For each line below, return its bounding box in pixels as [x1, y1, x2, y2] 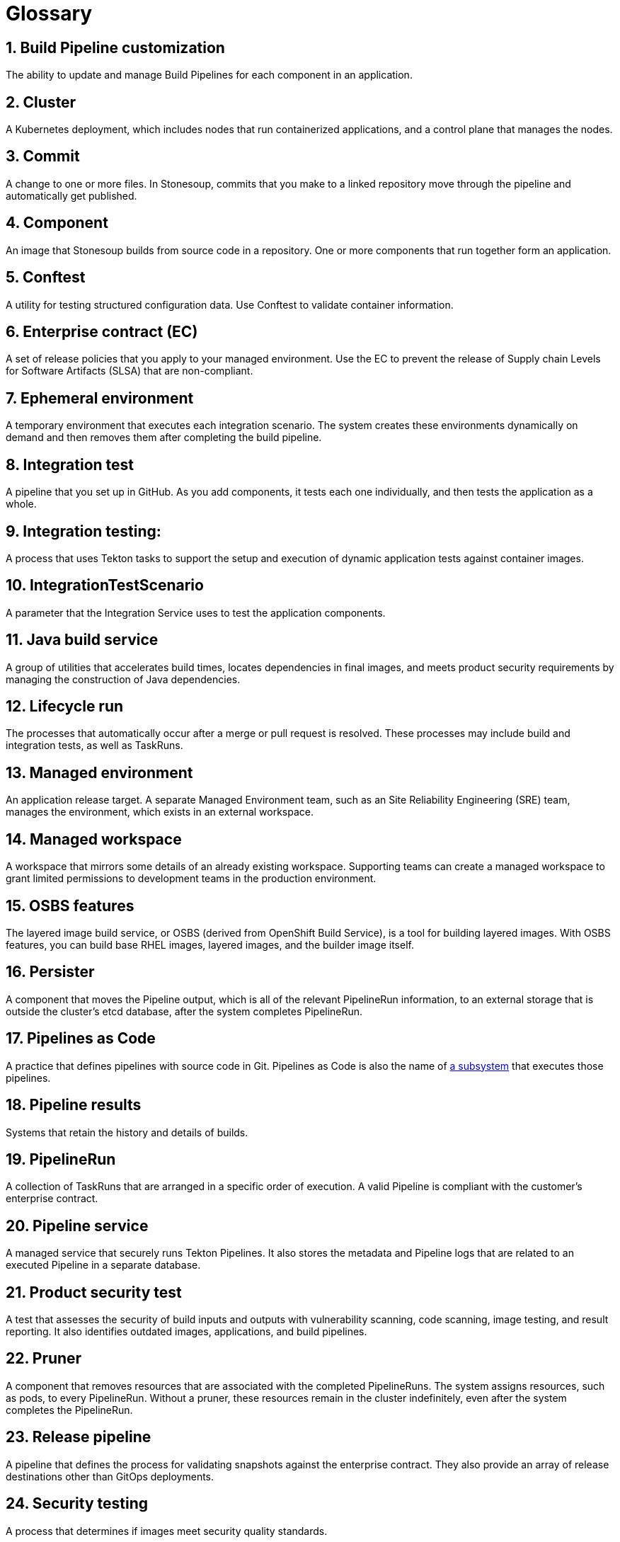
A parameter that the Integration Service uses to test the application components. [6, 606, 386, 619]
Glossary [6, 1, 93, 25]
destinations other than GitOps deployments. [6, 1470, 214, 1483]
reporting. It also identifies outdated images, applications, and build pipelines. [6, 1325, 367, 1338]
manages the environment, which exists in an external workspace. [6, 806, 314, 818]
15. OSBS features [6, 896, 134, 915]
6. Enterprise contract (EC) [6, 322, 198, 341]
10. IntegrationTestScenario [6, 576, 204, 595]
